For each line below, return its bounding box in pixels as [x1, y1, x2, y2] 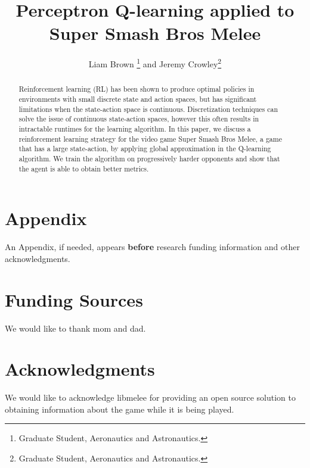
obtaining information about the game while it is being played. [5, 403, 234, 415]
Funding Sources [5, 287, 143, 311]
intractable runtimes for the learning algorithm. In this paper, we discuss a [18, 123, 251, 133]
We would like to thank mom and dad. [5, 322, 146, 334]
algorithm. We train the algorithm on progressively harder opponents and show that [18, 153, 280, 163]
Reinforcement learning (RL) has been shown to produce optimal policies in [18, 84, 255, 94]
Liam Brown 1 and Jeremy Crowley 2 [88, 56, 222, 70]
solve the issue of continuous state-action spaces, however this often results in [18, 114, 259, 124]
